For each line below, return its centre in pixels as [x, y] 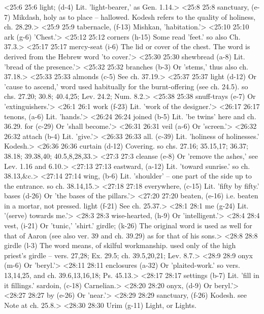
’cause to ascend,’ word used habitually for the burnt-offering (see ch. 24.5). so [126, 86]
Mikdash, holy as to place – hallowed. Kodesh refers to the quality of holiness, [134, 16]
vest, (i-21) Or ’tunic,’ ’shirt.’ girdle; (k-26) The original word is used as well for [128, 225]
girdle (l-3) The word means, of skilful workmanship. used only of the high [120, 245]
